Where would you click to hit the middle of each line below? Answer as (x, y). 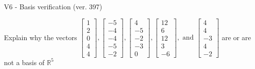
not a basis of (24, 62)
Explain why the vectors (41, 37)
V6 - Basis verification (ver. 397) (53, 6)
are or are (236, 37)
